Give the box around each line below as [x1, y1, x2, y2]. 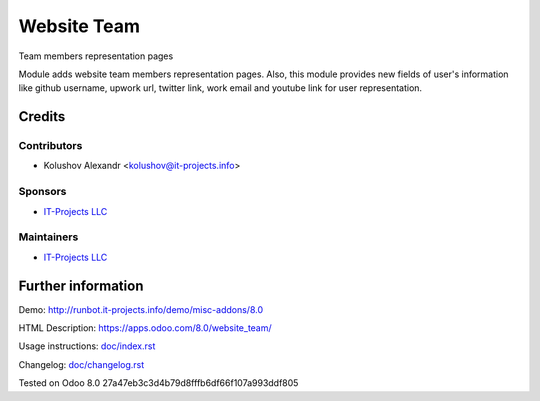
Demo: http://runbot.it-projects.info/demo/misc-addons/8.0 [18, 303, 264, 315]
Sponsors [18, 185, 67, 199]
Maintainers [18, 230, 79, 244]
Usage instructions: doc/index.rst [18, 340, 156, 352]
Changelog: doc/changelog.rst [18, 358, 145, 370]
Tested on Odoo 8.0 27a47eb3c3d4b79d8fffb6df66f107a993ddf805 [18, 377, 299, 389]
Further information [18, 277, 144, 294]
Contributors [18, 139, 83, 153]
